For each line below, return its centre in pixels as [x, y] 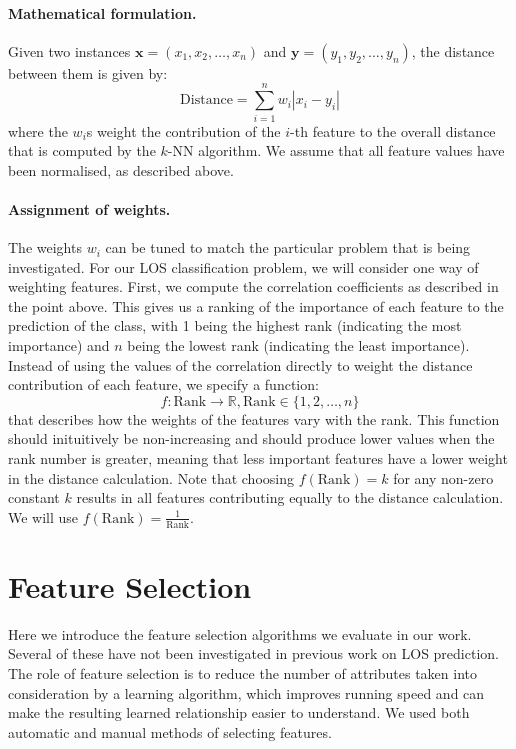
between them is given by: [88, 72]
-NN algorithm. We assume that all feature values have [336, 150]
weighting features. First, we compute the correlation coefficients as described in [253, 286]
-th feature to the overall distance [393, 130]
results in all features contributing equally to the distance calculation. [290, 497]
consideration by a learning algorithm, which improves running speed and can [246, 692]
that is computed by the [82, 150]
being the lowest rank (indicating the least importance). [298, 345]
